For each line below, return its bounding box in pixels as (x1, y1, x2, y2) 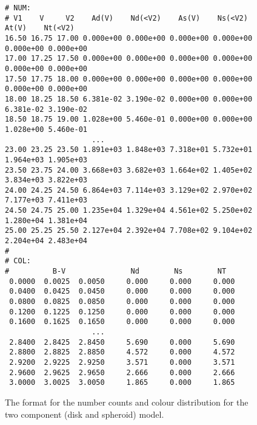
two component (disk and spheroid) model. (5, 407, 164, 420)
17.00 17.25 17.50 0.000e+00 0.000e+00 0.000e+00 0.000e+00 (5, 54, 253, 63)
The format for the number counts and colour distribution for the (5, 395, 249, 408)
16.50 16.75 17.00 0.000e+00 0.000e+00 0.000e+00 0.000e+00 (5, 33, 253, 43)
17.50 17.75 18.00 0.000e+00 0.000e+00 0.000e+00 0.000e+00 (5, 74, 253, 83)
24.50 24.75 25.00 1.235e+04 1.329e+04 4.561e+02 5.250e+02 (5, 206, 253, 215)
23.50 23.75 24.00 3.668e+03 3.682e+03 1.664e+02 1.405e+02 (5, 165, 253, 174)
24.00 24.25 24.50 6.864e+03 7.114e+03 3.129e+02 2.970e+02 (5, 185, 253, 195)
